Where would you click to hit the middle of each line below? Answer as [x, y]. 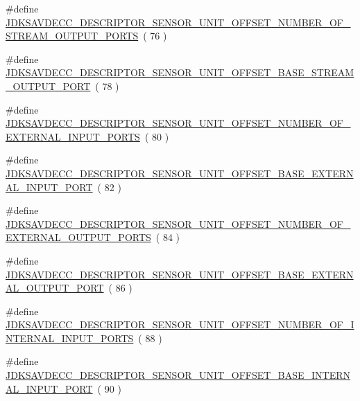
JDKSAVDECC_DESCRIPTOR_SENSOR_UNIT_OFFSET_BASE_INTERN [178, 375]
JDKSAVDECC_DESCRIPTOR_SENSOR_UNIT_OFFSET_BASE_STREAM [180, 72]
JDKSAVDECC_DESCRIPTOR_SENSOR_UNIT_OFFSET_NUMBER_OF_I [180, 324]
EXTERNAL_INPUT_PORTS [73, 136]
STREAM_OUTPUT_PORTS [72, 36]
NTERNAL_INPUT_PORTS [70, 338]
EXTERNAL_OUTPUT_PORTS [78, 237]
